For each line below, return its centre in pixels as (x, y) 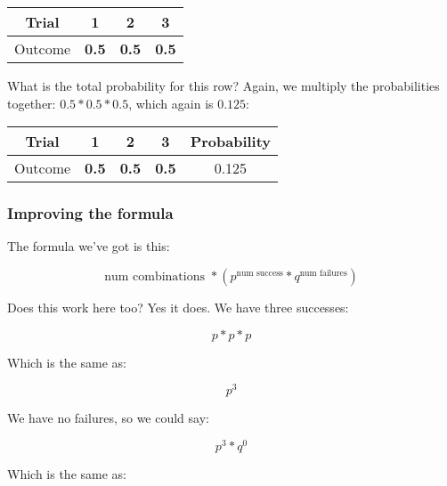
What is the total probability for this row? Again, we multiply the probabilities (223, 85)
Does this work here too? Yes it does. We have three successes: (178, 307)
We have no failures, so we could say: (108, 418)
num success (260, 273)
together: (32, 103)
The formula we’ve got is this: (89, 246)
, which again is (171, 103)
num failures (323, 273)
